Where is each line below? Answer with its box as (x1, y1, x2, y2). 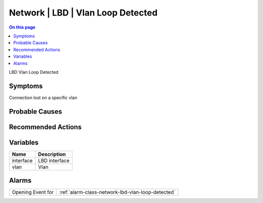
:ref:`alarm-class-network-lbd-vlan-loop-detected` (59, 189, 175, 196)
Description (38, 151, 66, 157)
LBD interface (38, 157, 70, 164)
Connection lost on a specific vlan (9, 95, 77, 101)
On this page (9, 24, 36, 30)
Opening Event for (12, 189, 54, 196)
